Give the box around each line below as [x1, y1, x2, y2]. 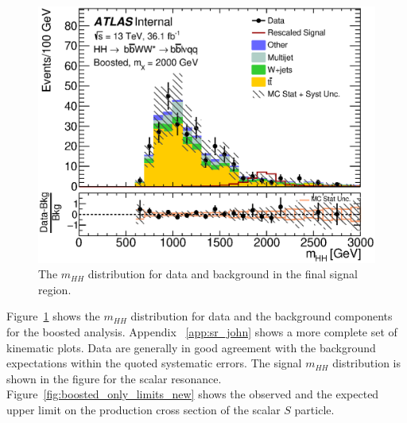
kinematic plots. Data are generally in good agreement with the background [6, 339, 376, 355]
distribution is [332, 355, 401, 371]
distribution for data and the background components [130, 308, 393, 324]
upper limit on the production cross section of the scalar [6, 401, 281, 417]
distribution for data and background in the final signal [87, 266, 358, 282]
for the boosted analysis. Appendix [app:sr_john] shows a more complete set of [6, 323, 397, 340]
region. [38, 281, 72, 297]
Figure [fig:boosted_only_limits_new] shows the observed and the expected [6, 386, 379, 402]
